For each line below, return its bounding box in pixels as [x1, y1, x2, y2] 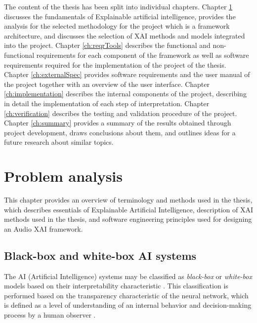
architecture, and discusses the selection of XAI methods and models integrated [4, 30, 245, 40]
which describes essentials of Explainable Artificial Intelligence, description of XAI [4, 204, 253, 214]
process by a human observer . [4, 309, 96, 320]
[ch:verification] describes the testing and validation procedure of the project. [4, 108, 237, 118]
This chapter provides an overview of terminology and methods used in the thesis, [4, 195, 253, 205]
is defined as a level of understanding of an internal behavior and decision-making [4, 300, 252, 310]
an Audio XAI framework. [4, 223, 83, 234]
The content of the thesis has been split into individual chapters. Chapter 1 [4, 1, 233, 11]
